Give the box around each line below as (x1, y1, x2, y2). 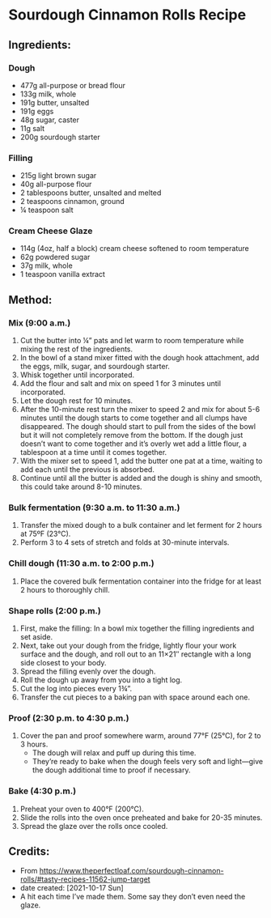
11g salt (19, 123, 45, 133)
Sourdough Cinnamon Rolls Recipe (8, 6, 247, 24)
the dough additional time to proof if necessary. (32, 765, 191, 775)
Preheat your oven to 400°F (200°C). (19, 804, 144, 814)
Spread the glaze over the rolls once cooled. (19, 821, 168, 831)
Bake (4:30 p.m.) (8, 785, 77, 797)
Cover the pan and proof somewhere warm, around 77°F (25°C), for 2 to (19, 731, 261, 741)
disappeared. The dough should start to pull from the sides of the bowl (19, 422, 256, 431)
